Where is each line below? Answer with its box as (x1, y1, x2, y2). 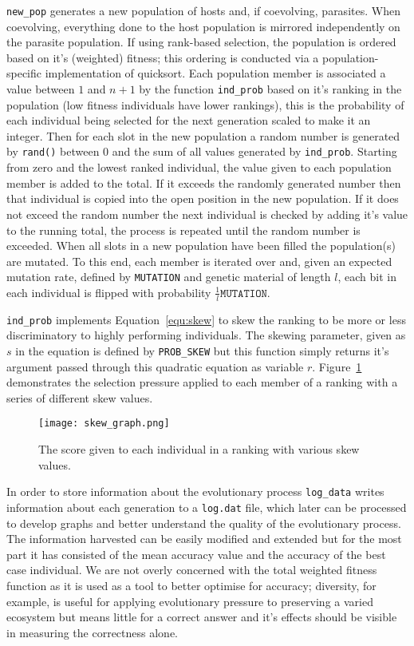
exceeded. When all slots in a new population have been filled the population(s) (6, 237, 396, 254)
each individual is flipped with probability (6, 283, 211, 300)
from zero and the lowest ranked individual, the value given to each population (6, 159, 392, 176)
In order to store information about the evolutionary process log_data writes (6, 483, 384, 500)
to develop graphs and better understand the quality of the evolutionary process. (6, 514, 401, 531)
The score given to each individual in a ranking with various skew (38, 441, 360, 458)
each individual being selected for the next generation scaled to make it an (6, 112, 371, 129)
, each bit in (337, 268, 396, 285)
